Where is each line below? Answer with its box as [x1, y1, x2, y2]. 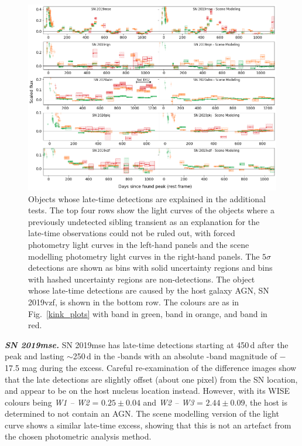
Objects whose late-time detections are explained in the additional [28, 192, 266, 205]
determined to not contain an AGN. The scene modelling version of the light [5, 407, 279, 420]
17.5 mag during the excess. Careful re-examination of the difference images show [5, 361, 297, 373]
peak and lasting [5, 350, 64, 362]
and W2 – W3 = [143, 396, 203, 408]
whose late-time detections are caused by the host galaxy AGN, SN [28, 284, 269, 297]
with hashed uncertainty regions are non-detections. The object [28, 273, 255, 285]
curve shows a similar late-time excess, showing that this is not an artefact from [5, 418, 291, 431]
